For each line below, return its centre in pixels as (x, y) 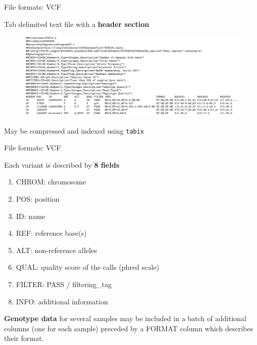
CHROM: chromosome (51, 182)
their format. (24, 338)
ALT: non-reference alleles (57, 250)
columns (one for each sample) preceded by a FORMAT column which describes (129, 328)
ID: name (30, 216)
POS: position (38, 198)
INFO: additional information (62, 301)
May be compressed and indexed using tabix (74, 130)
